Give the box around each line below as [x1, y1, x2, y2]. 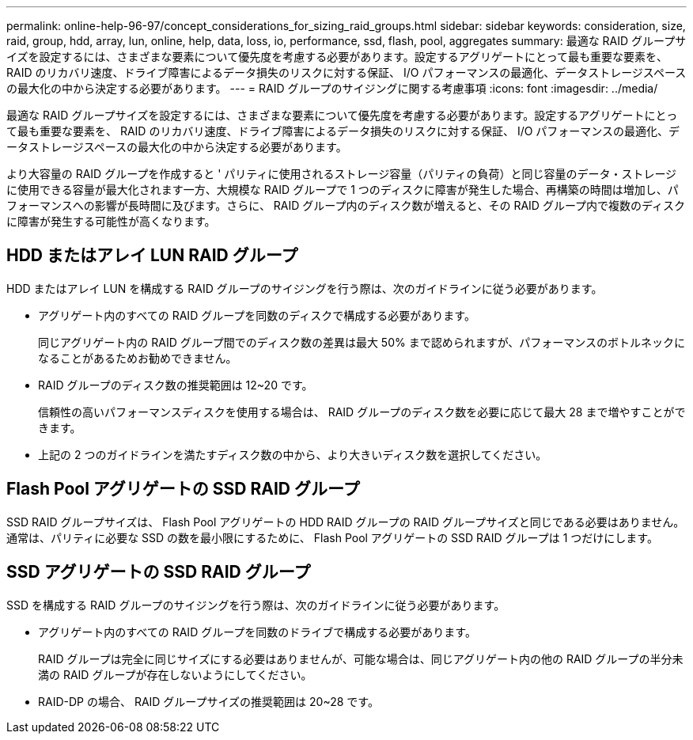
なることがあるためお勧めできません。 [38, 351, 237, 365]
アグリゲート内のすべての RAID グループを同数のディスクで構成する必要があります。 [38, 308, 475, 322]
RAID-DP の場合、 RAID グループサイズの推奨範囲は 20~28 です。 [38, 694, 379, 708]
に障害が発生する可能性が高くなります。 [6, 214, 216, 228]
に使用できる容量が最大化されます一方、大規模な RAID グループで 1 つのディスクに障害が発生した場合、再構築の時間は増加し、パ [6, 183, 679, 196]
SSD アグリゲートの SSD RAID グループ [6, 562, 311, 583]
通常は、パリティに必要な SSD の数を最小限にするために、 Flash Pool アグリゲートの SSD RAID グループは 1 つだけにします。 [6, 530, 658, 545]
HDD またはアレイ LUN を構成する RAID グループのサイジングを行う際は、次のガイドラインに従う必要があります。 [6, 281, 603, 295]
